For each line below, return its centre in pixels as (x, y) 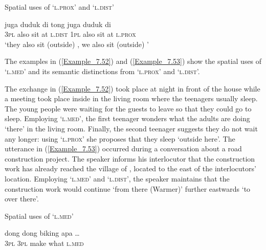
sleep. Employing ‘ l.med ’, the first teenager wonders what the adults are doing (127, 118)
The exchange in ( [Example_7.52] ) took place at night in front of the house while (132, 88)
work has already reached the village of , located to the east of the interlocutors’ (130, 168)
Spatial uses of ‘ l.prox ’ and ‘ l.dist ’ (59, 7)
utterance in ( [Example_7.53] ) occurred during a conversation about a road (123, 149)
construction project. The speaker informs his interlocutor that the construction (130, 158)
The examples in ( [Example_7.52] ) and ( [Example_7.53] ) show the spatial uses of (133, 61)
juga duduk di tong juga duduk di (58, 24)
